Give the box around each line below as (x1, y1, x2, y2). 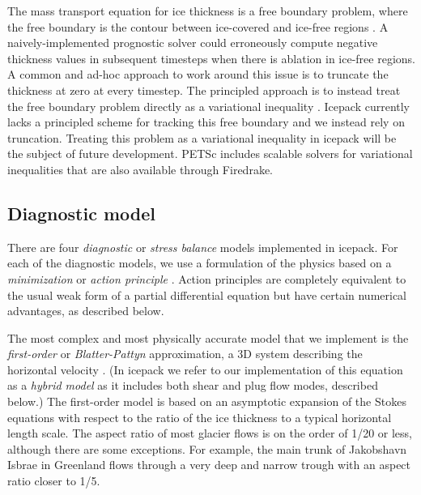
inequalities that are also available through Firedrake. (7, 160, 273, 177)
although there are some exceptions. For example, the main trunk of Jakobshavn (7, 440, 407, 457)
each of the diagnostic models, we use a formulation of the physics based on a (7, 254, 392, 271)
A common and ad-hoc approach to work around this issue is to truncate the (7, 66, 389, 83)
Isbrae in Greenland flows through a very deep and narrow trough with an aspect (7, 456, 411, 473)
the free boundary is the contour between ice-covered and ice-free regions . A (7, 18, 389, 35)
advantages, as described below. (7, 302, 164, 319)
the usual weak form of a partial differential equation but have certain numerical (7, 286, 407, 303)
